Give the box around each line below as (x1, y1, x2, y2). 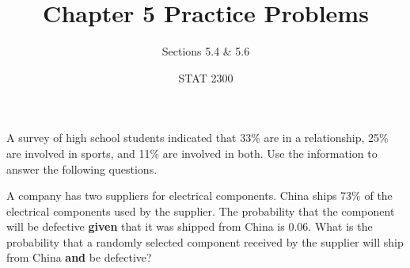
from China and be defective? (6, 249, 152, 266)
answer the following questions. (6, 160, 158, 177)
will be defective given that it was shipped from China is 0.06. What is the (6, 218, 373, 235)
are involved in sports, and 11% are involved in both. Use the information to (6, 144, 378, 161)
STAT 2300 (178, 69, 233, 86)
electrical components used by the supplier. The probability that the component (6, 202, 395, 219)
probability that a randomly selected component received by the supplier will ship (6, 233, 404, 250)
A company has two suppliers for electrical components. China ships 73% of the (6, 187, 393, 204)
